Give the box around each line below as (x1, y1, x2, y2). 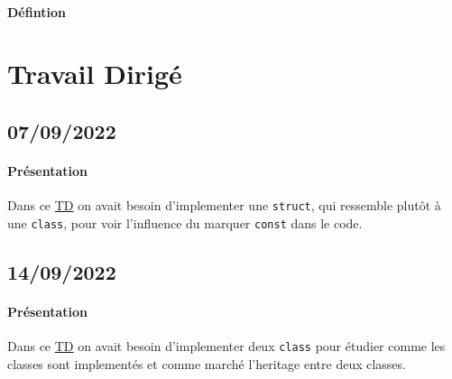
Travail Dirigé (7, 55, 182, 92)
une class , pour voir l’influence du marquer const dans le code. (7, 213, 363, 232)
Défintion (7, 2, 66, 21)
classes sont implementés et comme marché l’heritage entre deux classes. (7, 354, 406, 373)
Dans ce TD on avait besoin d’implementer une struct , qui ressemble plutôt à (7, 196, 441, 215)
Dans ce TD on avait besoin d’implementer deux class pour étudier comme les (7, 337, 446, 356)
